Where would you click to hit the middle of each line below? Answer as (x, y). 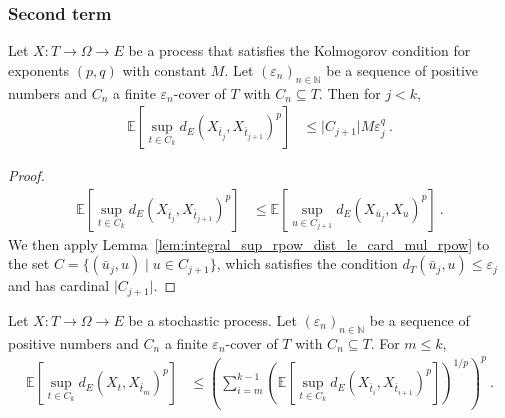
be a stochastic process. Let (212, 319)
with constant (164, 69)
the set (29, 263)
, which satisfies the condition (307, 263)
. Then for (349, 92)
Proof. (26, 175)
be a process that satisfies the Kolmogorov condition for (299, 50)
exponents (39, 69)
